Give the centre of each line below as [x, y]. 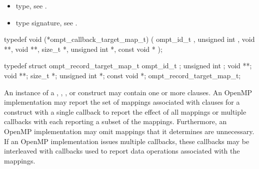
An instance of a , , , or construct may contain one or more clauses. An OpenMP [128, 92]
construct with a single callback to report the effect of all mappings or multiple [125, 111]
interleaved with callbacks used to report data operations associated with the [122, 151]
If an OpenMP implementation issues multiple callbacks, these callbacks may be [127, 141]
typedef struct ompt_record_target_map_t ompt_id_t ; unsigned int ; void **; [128, 66]
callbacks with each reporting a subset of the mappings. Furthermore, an [115, 121]
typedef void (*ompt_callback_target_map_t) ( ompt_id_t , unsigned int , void [129, 39]
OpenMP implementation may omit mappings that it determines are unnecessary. [129, 131]
